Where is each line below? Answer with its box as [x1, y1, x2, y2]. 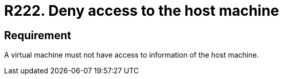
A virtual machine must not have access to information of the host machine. [4, 50, 259, 60]
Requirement [4, 29, 72, 42]
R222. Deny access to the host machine [4, 2, 279, 19]
